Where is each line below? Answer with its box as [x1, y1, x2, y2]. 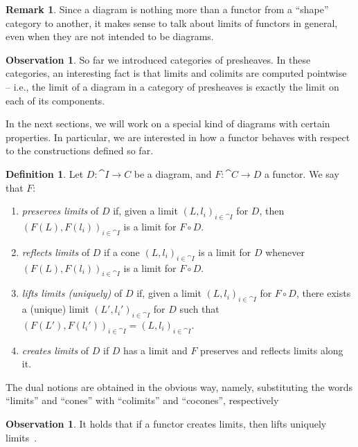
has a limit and [123, 343, 188, 357]
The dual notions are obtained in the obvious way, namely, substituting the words [6, 379, 353, 394]
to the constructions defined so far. [6, 143, 154, 158]
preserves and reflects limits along [200, 343, 343, 357]
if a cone [104, 244, 140, 259]
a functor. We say [264, 166, 339, 181]
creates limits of [21, 343, 89, 357]
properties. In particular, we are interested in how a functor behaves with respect [6, 129, 350, 144]
